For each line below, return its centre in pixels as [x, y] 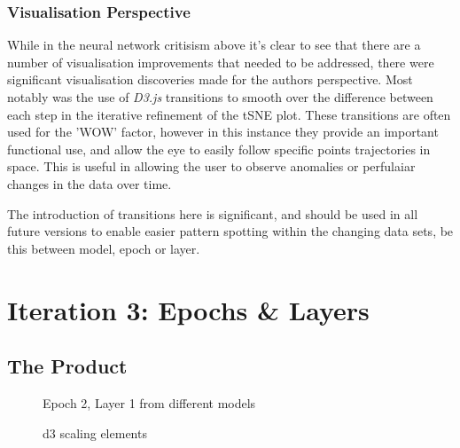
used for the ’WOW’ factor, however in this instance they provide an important [223, 132]
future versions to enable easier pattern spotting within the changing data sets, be [230, 231]
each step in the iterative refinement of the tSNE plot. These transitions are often [229, 114]
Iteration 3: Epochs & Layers [188, 309]
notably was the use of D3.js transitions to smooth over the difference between [220, 97]
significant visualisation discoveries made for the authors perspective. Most [210, 79]
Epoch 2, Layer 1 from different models [149, 402]
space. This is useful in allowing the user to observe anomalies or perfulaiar [211, 166]
